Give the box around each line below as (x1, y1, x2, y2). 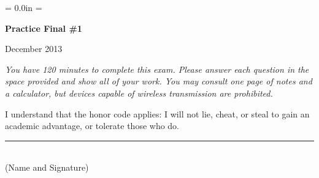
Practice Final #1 (5, 21, 82, 34)
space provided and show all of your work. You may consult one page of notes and (5, 75, 312, 87)
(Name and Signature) (5, 161, 89, 174)
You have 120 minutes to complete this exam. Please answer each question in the (5, 62, 309, 75)
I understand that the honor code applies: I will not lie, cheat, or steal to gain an (5, 107, 310, 120)
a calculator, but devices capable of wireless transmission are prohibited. (5, 86, 273, 99)
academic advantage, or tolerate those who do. (5, 119, 180, 132)
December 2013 (5, 42, 63, 55)
